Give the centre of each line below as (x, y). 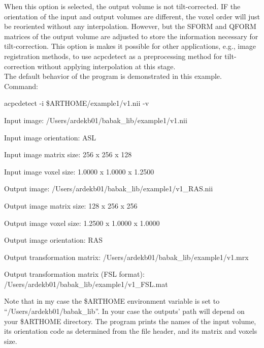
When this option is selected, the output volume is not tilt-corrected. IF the (122, 6)
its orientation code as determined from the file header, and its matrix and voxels (131, 331)
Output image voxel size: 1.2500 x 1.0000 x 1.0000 (82, 223)
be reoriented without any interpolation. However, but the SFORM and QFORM (130, 26)
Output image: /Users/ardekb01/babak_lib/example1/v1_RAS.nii (109, 188)
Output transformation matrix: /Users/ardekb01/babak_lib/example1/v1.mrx (126, 257)
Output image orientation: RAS (53, 240)
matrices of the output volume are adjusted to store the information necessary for (131, 36)
